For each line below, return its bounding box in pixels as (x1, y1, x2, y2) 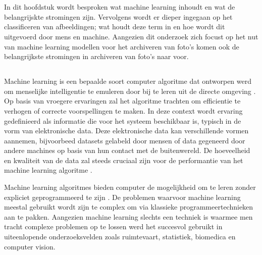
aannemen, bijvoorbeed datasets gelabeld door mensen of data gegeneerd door (4, 135, 245, 145)
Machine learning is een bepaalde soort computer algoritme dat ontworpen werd (4, 76, 251, 86)
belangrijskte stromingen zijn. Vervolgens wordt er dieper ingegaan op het (4, 11, 233, 22)
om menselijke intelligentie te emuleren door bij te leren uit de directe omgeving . (4, 85, 256, 96)
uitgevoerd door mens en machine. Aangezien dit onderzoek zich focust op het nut (4, 31, 258, 41)
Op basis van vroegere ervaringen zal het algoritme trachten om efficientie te (4, 95, 241, 106)
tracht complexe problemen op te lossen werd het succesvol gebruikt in (4, 221, 223, 232)
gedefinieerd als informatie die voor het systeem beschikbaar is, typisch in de (4, 115, 241, 126)
